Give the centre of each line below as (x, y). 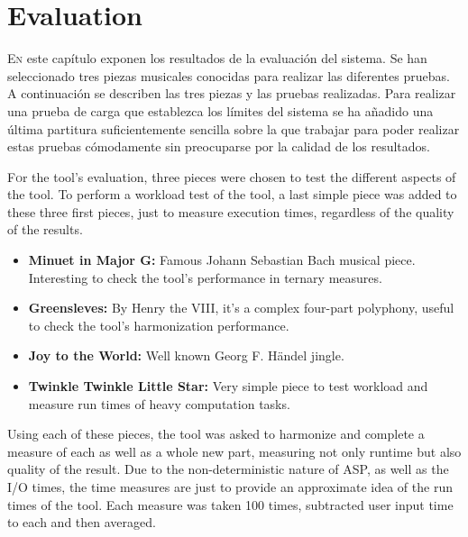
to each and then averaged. (82, 522)
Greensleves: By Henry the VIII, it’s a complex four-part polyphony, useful (241, 308)
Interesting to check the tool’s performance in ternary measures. (205, 277)
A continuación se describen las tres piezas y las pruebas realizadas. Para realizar (232, 93)
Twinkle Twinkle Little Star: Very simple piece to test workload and (228, 386)
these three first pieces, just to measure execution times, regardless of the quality (231, 211)
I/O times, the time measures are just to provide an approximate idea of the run (230, 487)
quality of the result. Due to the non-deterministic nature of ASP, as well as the (228, 469)
